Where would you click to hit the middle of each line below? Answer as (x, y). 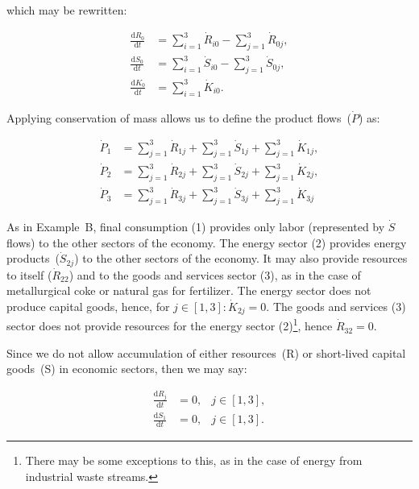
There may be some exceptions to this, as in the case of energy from (194, 460)
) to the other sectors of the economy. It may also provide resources (241, 258)
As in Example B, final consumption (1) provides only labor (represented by (196, 227)
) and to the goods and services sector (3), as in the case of (215, 274)
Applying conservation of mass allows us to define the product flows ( (179, 117)
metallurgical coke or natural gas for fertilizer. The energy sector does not (189, 290)
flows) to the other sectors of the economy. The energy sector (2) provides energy (207, 242)
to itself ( (29, 274)
